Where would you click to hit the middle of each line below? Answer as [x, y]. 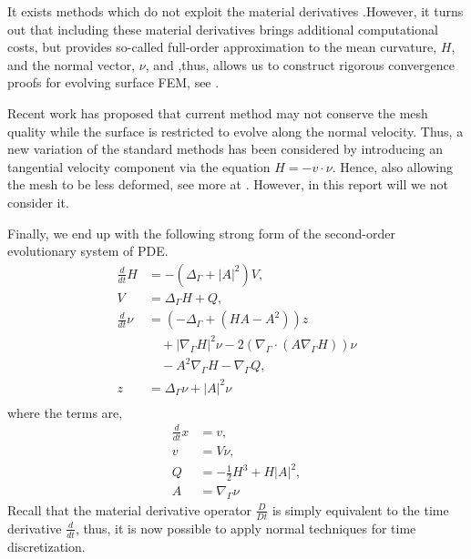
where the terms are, [65, 412]
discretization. [46, 546]
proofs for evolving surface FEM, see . [113, 82]
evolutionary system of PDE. [88, 251]
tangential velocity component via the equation [139, 166]
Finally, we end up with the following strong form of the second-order [201, 233]
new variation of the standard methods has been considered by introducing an [225, 149]
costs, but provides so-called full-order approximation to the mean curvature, [222, 47]
